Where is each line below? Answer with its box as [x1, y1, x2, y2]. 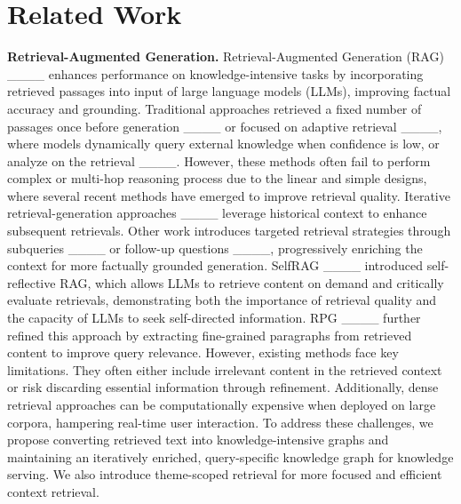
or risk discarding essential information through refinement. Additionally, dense [7, 378, 439, 396]
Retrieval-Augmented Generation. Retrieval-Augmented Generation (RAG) [7, 47, 444, 66]
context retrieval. [7, 482, 99, 500]
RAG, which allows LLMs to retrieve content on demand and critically [60, 273, 444, 292]
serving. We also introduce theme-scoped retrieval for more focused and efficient [7, 465, 442, 484]
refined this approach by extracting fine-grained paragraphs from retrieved [7, 325, 412, 344]
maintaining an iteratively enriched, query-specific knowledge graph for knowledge [7, 447, 454, 466]
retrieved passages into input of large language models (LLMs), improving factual [7, 82, 451, 100]
